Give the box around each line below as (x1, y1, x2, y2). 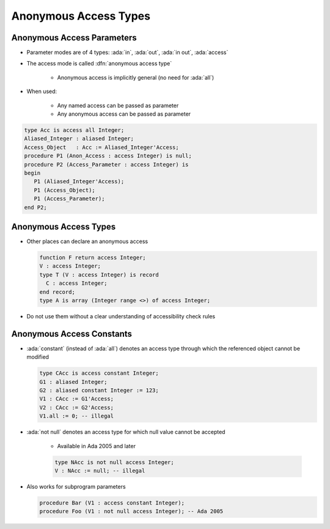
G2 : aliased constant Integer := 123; (39, 387, 159, 394)
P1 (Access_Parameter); (34, 195, 105, 202)
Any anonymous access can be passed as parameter (57, 110, 191, 118)
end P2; (24, 204, 47, 211)
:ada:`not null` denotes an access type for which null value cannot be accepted (26, 429, 226, 436)
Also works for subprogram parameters (26, 482, 126, 490)
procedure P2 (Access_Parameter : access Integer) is (24, 161, 189, 168)
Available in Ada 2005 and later (57, 442, 136, 449)
